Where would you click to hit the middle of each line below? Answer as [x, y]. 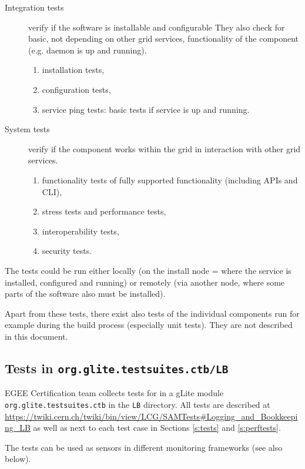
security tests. [67, 251]
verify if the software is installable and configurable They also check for [157, 27]
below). [18, 459]
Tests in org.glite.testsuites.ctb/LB [117, 368]
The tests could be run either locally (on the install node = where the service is [148, 270]
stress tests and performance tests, [104, 211]
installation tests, [73, 70]
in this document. [36, 336]
